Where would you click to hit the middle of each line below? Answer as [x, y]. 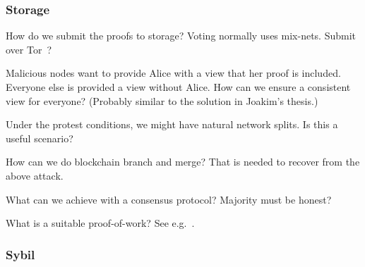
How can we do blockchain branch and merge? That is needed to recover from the [183, 162]
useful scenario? [40, 138]
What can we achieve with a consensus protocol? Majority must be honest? [169, 199]
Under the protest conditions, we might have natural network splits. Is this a [172, 124]
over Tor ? [29, 49]
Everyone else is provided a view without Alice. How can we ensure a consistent [178, 87]
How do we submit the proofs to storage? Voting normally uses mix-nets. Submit [181, 36]
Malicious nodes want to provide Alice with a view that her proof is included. [173, 73]
